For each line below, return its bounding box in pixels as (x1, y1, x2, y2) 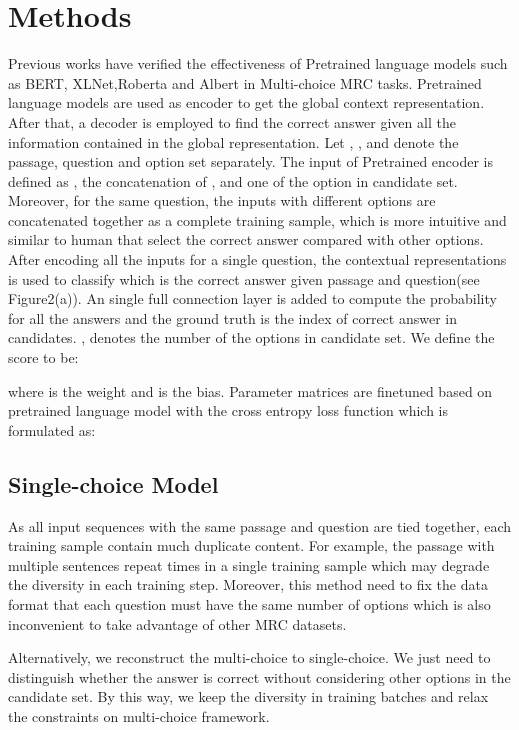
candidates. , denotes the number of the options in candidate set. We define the (8, 327, 495, 348)
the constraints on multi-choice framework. (8, 705, 270, 726)
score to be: (8, 347, 79, 368)
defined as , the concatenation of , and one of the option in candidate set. (8, 170, 458, 191)
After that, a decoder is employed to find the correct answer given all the (8, 111, 456, 132)
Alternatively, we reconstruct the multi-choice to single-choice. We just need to (8, 647, 491, 668)
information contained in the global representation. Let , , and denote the (8, 131, 459, 152)
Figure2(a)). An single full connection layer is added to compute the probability (8, 288, 497, 309)
